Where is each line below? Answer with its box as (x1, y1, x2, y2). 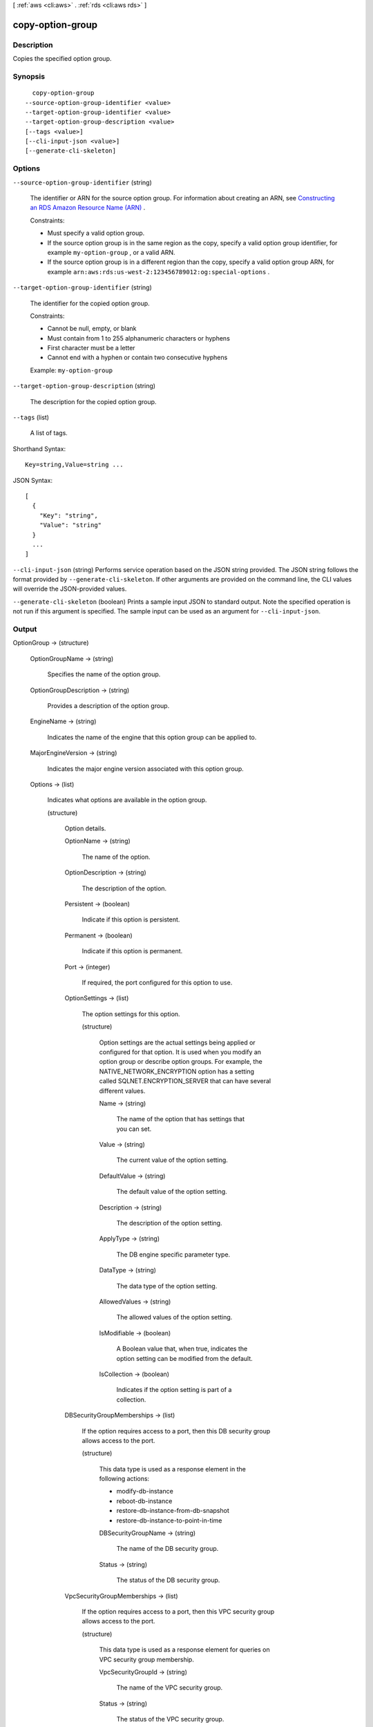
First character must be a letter (47, 344, 135, 352)
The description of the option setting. (116, 1219, 222, 1228)
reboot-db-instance (116, 1496, 173, 1505)
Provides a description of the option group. (47, 701, 170, 709)
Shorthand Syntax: (12, 444, 66, 452)
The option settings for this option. (82, 1009, 180, 1018)
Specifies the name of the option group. (47, 670, 161, 678)
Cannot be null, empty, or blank (47, 325, 137, 333)
